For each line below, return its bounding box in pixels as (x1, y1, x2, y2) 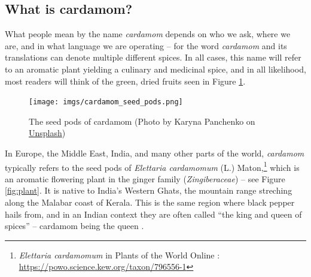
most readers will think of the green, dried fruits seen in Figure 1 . (5, 74, 246, 87)
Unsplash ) (29, 127, 66, 139)
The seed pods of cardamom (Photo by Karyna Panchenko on (29, 115, 255, 127)
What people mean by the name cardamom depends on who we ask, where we (5, 28, 291, 40)
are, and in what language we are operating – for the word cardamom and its (5, 39, 287, 52)
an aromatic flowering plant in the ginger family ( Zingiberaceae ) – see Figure (5, 172, 285, 185)
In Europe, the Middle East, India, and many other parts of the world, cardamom (5, 147, 304, 159)
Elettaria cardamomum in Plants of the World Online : (19, 248, 220, 261)
